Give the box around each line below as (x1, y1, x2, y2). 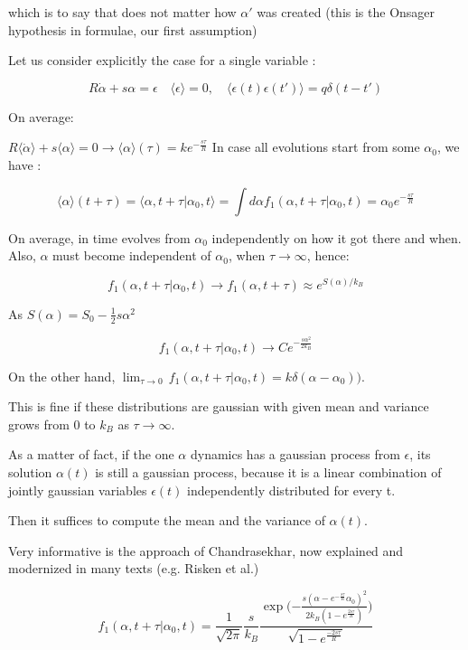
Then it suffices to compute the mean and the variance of (8, 511, 325, 530)
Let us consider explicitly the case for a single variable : (8, 51, 316, 70)
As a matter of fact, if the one (8, 445, 174, 464)
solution (8, 463, 52, 482)
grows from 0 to (8, 414, 96, 433)
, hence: (306, 246, 350, 265)
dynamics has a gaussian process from (190, 445, 400, 464)
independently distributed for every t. (187, 480, 396, 499)
